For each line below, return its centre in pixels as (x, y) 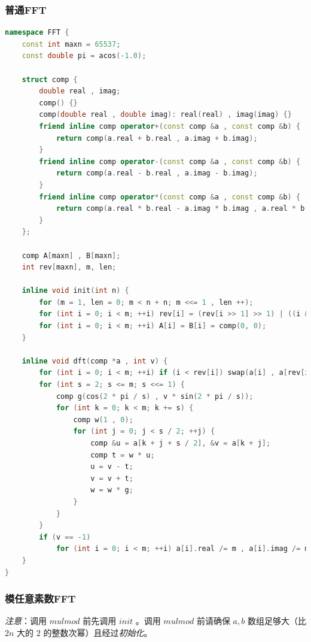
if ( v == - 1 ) (65, 537)
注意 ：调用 (26, 621)
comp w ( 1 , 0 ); (103, 420)
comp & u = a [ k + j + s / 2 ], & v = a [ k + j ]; (181, 443)
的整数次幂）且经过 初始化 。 (98, 632)
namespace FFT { (37, 33)
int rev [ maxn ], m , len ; (69, 267)
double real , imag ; (80, 91)
